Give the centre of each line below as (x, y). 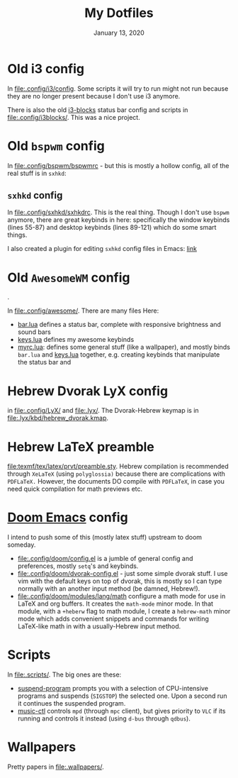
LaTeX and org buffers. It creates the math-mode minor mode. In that (115, 604)
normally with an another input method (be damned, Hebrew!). (109, 589)
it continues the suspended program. (72, 704)
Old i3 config (46, 68)
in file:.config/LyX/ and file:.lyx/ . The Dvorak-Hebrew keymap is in (103, 411)
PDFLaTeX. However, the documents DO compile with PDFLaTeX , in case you (116, 482)
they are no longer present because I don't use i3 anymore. (94, 96)
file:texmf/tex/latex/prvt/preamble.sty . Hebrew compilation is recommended (118, 467)
